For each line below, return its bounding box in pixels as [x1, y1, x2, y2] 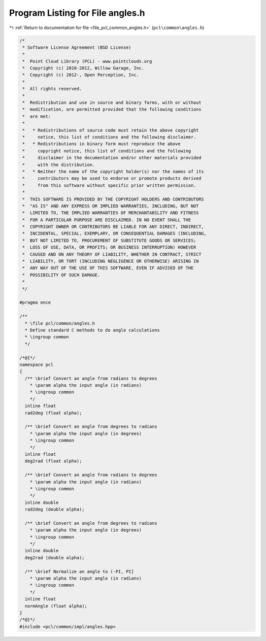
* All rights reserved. [22, 86, 82, 92]
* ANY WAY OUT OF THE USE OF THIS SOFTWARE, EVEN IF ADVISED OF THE [22, 265, 194, 271]
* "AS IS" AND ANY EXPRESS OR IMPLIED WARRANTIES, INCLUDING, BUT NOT [22, 203, 199, 209]
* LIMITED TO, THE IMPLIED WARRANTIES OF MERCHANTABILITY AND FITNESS [22, 210, 199, 216]
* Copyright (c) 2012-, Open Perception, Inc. [22, 72, 139, 78]
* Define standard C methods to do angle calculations [25, 327, 160, 333]
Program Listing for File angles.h [9, 7, 145, 18]
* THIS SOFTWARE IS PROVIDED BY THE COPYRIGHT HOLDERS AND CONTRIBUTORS [22, 196, 204, 202]
